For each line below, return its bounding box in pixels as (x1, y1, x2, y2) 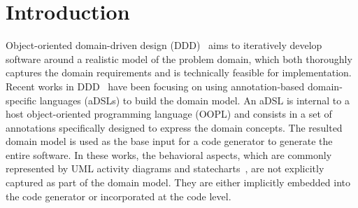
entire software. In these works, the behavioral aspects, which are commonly (6, 147, 332, 162)
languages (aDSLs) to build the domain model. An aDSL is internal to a (39, 92, 350, 107)
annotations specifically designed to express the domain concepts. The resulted (6, 120, 343, 134)
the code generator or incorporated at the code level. (6, 188, 231, 203)
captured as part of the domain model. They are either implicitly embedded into (6, 175, 350, 190)
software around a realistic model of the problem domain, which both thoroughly (6, 51, 352, 66)
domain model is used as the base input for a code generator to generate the (6, 134, 333, 148)
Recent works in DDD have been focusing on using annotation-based (6, 78, 305, 93)
